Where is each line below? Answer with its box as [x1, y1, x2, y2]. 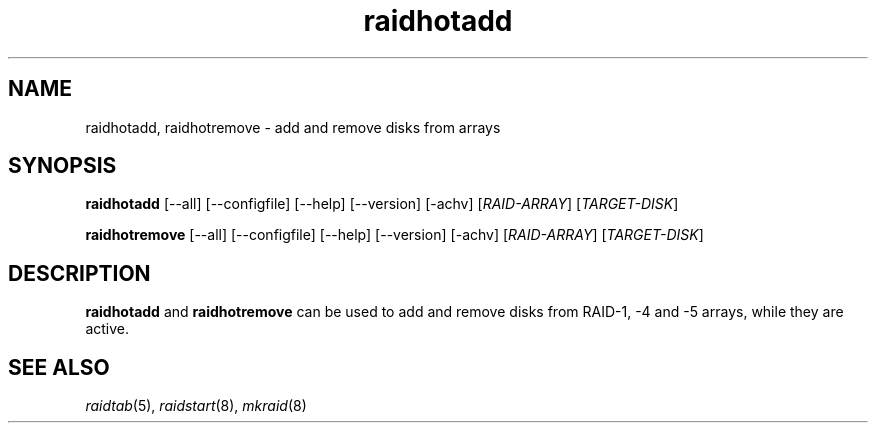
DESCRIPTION [8, 260, 151, 286]
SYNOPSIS [8, 153, 117, 179]
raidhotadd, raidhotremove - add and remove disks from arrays [85, 118, 501, 136]
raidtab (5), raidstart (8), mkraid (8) [85, 397, 307, 415]
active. [85, 320, 130, 338]
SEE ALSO [8, 354, 110, 380]
